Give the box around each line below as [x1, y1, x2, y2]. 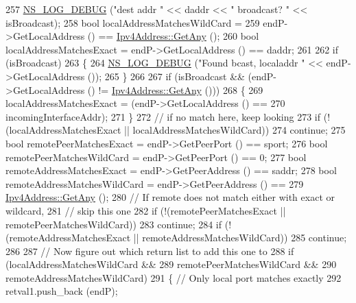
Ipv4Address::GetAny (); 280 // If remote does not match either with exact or [5, 190, 335, 204]
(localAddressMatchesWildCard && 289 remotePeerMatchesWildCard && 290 [5, 257, 337, 271]
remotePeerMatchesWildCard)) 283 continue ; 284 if [5, 217, 222, 231]
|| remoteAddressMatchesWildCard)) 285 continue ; [133, 230, 347, 245]
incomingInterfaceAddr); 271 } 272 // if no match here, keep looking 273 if [5, 109, 321, 123]
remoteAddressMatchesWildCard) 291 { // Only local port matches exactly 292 [5, 270, 342, 284]
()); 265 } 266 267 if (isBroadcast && [87, 69, 245, 83]
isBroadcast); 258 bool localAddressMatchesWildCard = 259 [5, 15, 260, 29]
